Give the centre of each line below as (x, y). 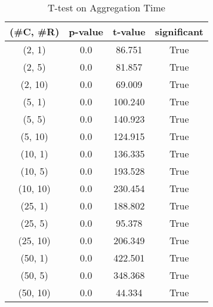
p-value (86, 31)
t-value (129, 31)
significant (179, 31)
